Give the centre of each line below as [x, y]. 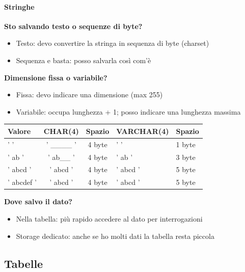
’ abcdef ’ [22, 182]
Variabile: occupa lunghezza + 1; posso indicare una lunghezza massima [128, 111]
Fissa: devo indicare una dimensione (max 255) [89, 94]
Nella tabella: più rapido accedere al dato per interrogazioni [109, 218]
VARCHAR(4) [143, 131]
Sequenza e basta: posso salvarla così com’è [84, 60]
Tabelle [24, 263]
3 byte [186, 157]
